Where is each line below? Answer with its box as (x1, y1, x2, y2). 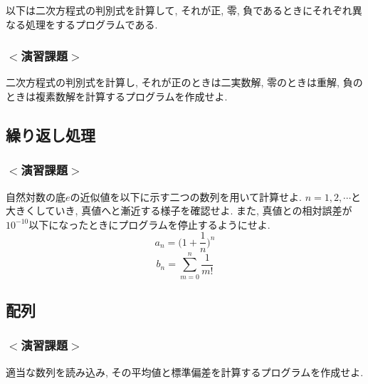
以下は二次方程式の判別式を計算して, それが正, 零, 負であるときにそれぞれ (6, 3, 352, 17)
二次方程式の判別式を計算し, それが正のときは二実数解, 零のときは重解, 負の (6, 75, 363, 90)
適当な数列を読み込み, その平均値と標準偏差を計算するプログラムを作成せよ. (6, 364, 364, 379)
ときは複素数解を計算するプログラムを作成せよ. (6, 89, 228, 103)
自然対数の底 (6, 189, 65, 204)
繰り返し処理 (6, 123, 95, 145)
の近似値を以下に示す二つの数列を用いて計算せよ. (70, 189, 303, 204)
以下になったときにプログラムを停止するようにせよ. (28, 217, 270, 232)
